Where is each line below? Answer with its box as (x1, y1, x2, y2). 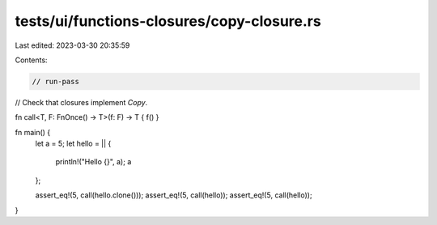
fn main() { (15, 127, 51, 137)
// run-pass (32, 77, 80, 86)
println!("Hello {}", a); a (55, 157, 132, 167)
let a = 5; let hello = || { (35, 138, 112, 149)
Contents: (15, 55, 48, 65)
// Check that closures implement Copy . (15, 97, 148, 107)
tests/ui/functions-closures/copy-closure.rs (15, 12, 321, 30)
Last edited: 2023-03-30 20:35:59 (15, 40, 130, 50)
